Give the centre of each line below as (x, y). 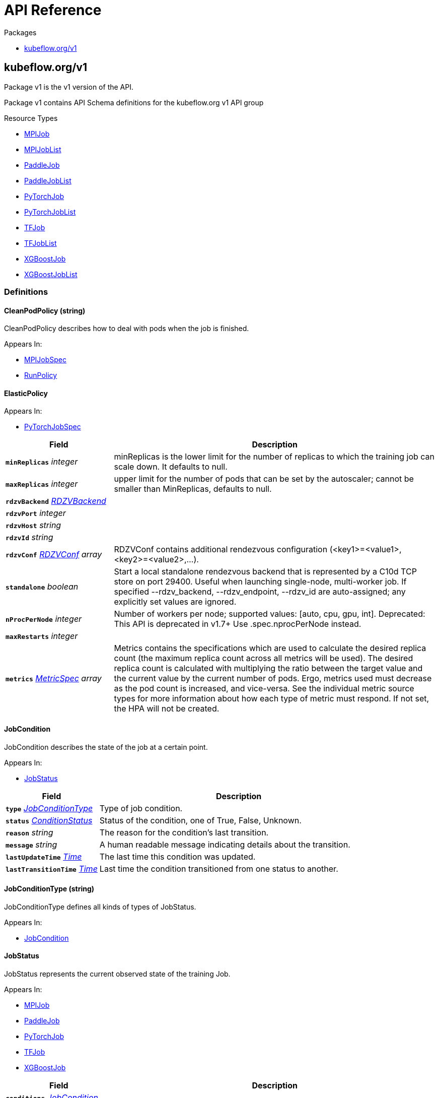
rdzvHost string (33, 525)
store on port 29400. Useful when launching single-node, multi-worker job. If (260, 582)
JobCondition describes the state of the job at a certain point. (106, 747)
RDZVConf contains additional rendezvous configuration (221, 550)
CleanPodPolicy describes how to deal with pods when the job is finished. (127, 329)
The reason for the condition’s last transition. (184, 832)
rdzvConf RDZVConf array (54, 555)
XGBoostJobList (51, 274)
